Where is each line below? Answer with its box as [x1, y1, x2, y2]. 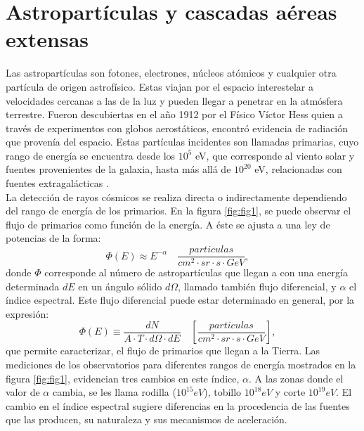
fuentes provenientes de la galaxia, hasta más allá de [6, 162, 231, 176]
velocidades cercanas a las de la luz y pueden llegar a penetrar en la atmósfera [6, 93, 343, 108]
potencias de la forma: [6, 231, 101, 245]
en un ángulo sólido [78, 278, 162, 293]
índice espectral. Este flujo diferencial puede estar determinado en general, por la [6, 292, 355, 307]
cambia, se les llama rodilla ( [52, 385, 176, 399]
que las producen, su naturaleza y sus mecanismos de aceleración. [6, 412, 287, 427]
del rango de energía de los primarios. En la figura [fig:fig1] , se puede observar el [6, 203, 351, 218]
